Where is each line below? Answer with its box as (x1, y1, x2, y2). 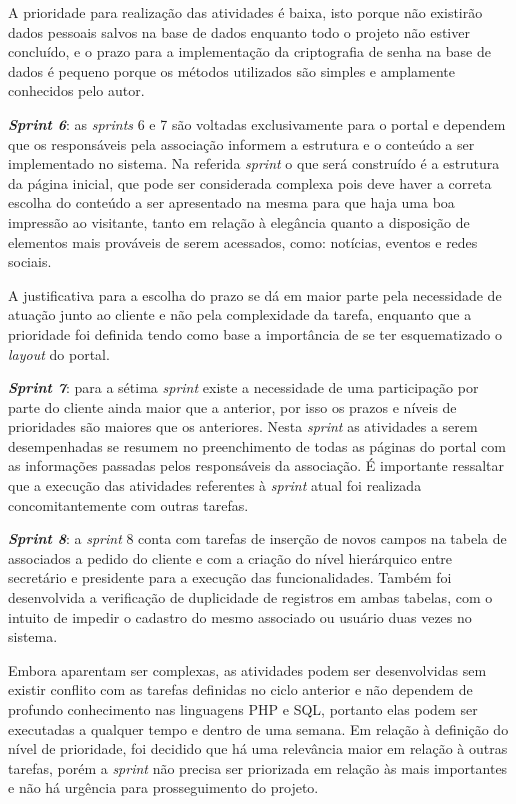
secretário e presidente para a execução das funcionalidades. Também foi (8, 567, 452, 588)
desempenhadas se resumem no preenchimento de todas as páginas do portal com (8, 435, 506, 456)
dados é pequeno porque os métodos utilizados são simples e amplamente (8, 60, 455, 81)
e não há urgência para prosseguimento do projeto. (8, 777, 319, 798)
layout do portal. (8, 343, 110, 364)
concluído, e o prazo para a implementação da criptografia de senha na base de (8, 41, 491, 62)
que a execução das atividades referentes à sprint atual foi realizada (8, 475, 422, 496)
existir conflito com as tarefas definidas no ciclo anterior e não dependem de (8, 679, 473, 700)
